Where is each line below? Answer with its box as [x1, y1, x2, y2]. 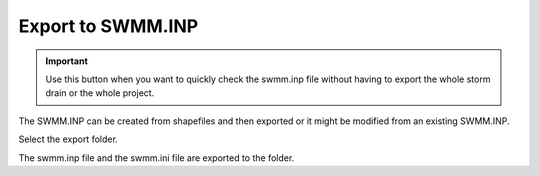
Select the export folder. [18, 133, 119, 145]
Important [45, 55, 89, 67]
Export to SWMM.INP [18, 15, 199, 37]
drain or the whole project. [45, 87, 155, 99]
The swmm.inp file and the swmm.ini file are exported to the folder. [18, 151, 295, 164]
